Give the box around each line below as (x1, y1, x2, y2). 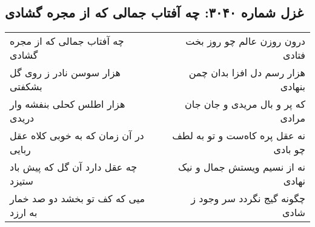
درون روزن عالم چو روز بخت (185, 34, 305, 48)
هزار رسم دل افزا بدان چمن (188, 65, 305, 80)
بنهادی (280, 79, 305, 94)
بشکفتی (10, 79, 42, 94)
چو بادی (273, 142, 305, 157)
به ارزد (10, 205, 38, 220)
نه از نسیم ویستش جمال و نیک (177, 160, 305, 174)
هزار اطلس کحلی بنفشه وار (10, 97, 125, 111)
